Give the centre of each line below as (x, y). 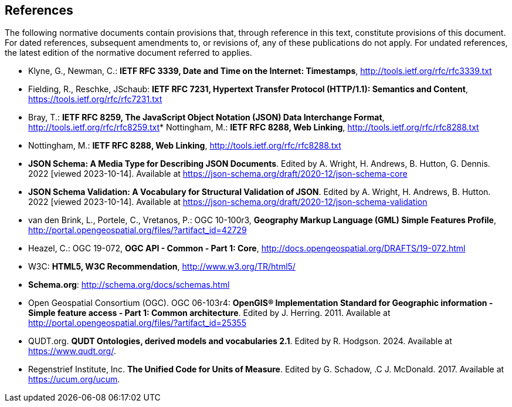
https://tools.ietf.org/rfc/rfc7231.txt (95, 99)
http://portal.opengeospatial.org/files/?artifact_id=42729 (138, 230)
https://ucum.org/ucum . (74, 379)
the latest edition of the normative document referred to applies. (128, 53)
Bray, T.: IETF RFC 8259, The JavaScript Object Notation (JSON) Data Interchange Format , (206, 117)
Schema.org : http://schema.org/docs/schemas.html (129, 285)
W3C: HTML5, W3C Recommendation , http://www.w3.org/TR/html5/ (162, 267)
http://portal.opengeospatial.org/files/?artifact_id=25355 (137, 323)
